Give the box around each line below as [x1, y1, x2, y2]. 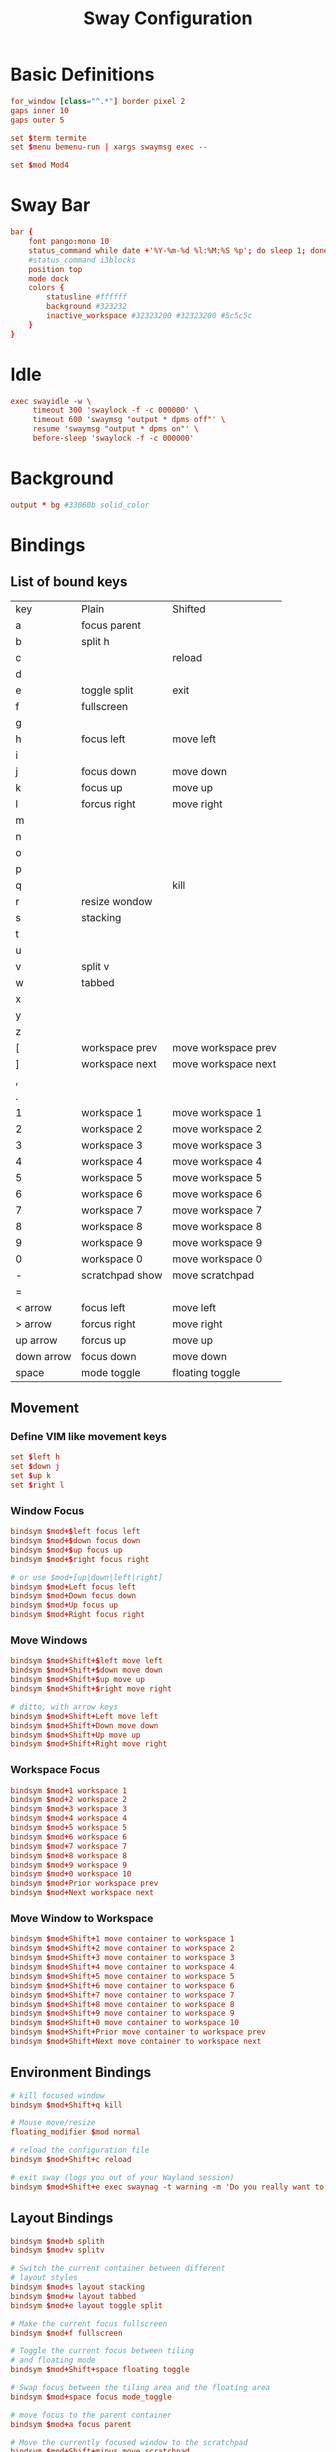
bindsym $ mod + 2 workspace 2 [10, 1795, 128, 1805]
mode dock [28, 273, 70, 284]
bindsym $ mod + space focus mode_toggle [10, 2392, 172, 2402]
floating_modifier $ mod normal [10, 2127, 141, 2137]
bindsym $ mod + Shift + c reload [10, 2155, 132, 2165]
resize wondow [81, 894, 153, 908]
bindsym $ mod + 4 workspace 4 [10, 1813, 128, 1824]
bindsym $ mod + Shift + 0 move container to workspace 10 [10, 2018, 240, 2028]
